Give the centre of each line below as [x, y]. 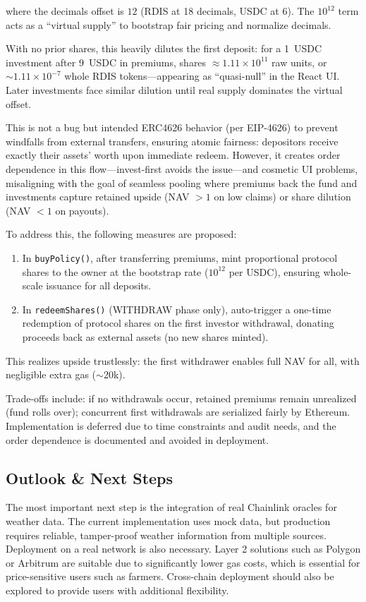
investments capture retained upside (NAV [98, 197]
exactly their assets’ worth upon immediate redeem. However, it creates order [173, 155]
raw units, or [299, 62]
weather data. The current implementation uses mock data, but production [168, 520]
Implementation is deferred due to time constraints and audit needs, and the [171, 425]
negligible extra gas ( [51, 374]
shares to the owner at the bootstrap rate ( [115, 271]
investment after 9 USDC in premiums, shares [106, 62]
